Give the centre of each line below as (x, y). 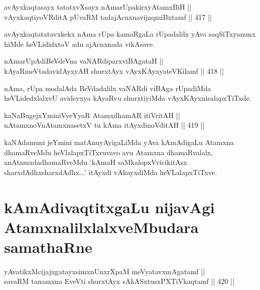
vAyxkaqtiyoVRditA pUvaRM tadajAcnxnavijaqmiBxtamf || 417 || (108, 17)
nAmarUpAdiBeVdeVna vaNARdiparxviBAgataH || (84, 61)
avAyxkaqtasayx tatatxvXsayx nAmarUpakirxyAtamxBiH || (98, 7)
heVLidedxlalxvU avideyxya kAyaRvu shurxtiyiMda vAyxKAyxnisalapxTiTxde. (128, 98)
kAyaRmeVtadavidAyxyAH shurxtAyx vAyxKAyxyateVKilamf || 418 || (114, 70)
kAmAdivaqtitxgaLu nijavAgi (109, 207)
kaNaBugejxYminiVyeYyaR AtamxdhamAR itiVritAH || (92, 115)
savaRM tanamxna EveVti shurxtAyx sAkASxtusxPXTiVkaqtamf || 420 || (119, 281)
